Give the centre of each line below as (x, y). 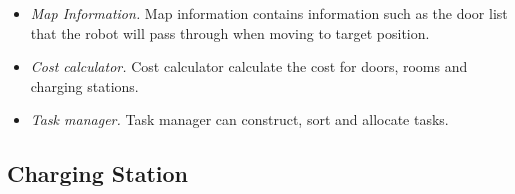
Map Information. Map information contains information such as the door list (269, 13)
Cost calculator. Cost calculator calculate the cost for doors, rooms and (249, 66)
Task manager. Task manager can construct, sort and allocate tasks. (239, 119)
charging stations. (84, 85)
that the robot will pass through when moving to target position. (230, 32)
